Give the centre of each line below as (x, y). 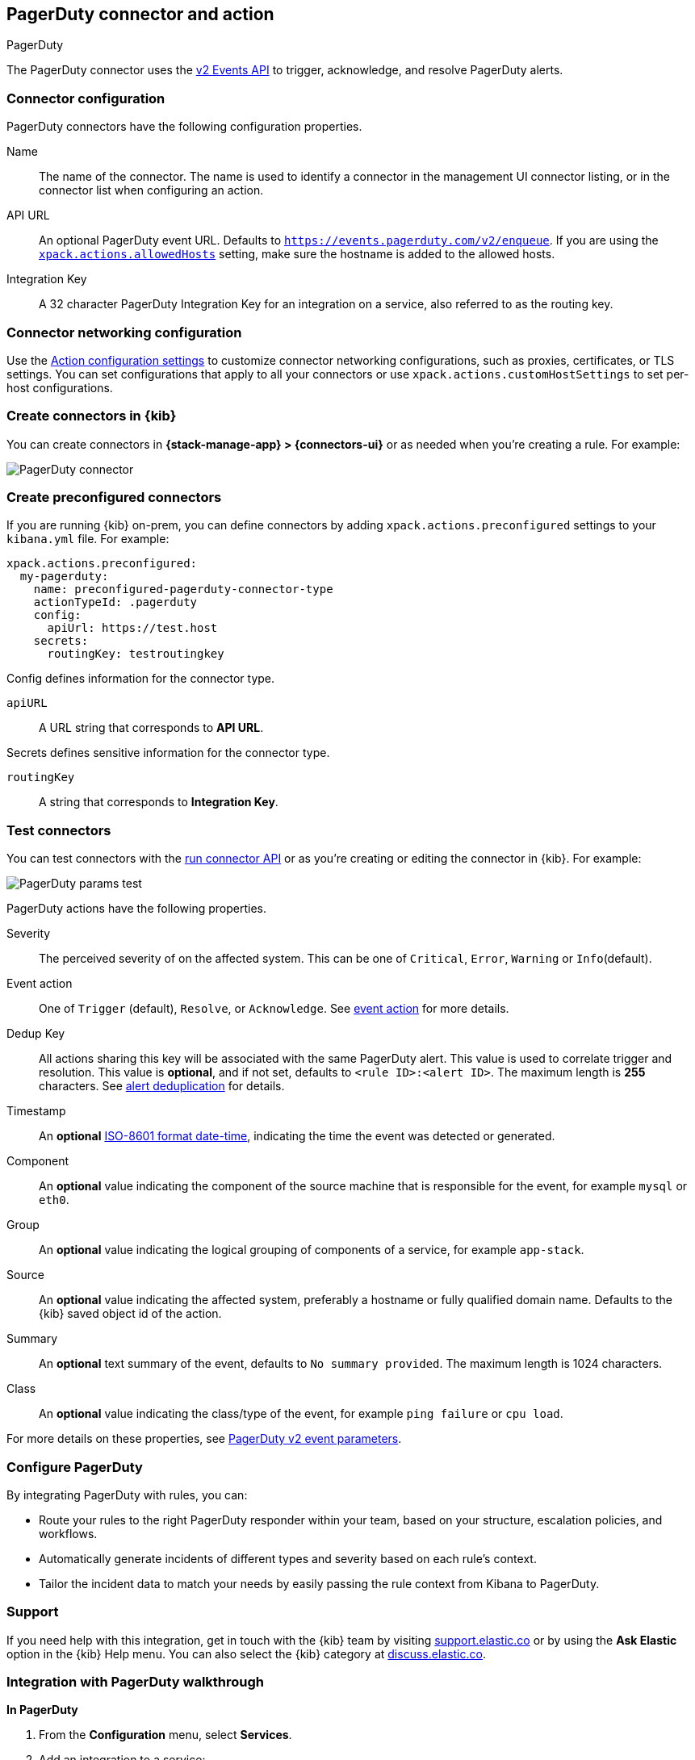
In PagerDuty (42, 1710)
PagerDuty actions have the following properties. (137, 909)
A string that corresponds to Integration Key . (159, 802)
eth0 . (54, 1200)
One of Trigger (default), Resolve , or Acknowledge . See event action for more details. (274, 1009)
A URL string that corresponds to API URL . (151, 728)
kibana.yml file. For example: (88, 539)
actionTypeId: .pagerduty (115, 602)
